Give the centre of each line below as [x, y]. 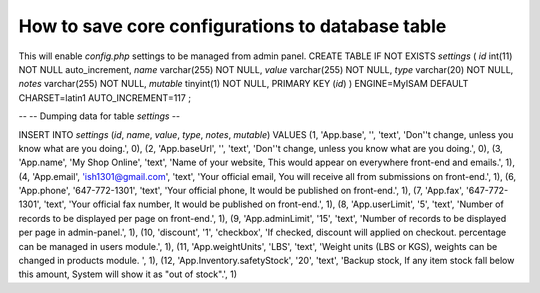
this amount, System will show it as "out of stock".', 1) [128, 274]
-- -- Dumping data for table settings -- [99, 116]
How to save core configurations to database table [232, 26]
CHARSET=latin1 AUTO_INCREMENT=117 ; [105, 97]
